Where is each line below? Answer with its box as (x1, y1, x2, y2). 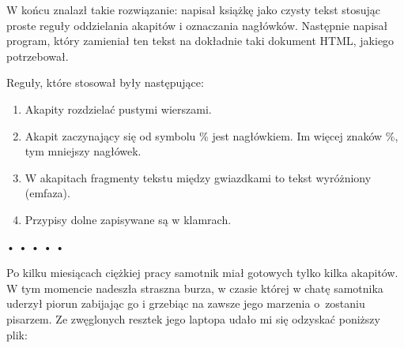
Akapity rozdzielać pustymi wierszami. (25, 100, 212, 117)
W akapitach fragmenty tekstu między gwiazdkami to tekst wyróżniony (25, 169, 372, 185)
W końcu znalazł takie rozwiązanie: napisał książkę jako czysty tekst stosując (6, 2, 381, 17)
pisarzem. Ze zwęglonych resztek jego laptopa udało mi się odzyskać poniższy (6, 310, 380, 327)
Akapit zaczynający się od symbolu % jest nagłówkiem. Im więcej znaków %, (25, 127, 398, 144)
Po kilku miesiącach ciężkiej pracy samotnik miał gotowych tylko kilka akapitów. (6, 264, 398, 281)
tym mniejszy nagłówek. (25, 143, 142, 159)
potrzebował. (6, 47, 69, 64)
